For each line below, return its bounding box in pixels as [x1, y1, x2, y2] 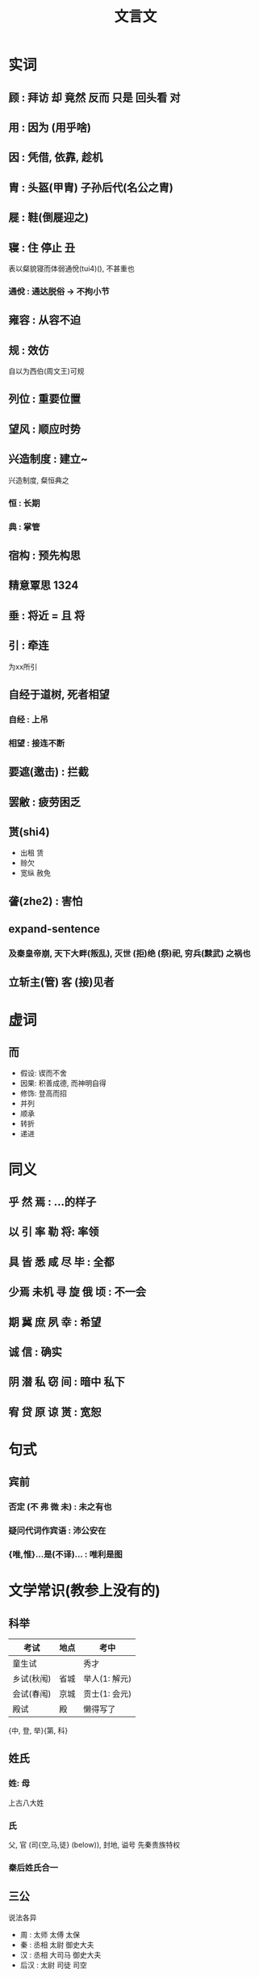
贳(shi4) [8, 825, 50, 839]
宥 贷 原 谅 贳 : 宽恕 [8, 1405, 102, 1419]
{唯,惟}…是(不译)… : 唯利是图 [8, 1549, 123, 1561]
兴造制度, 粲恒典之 [8, 475, 69, 485]
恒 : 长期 [8, 497, 40, 509]
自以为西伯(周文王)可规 [8, 366, 85, 376]
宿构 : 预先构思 [8, 548, 81, 562]
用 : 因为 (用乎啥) [8, 120, 91, 134]
